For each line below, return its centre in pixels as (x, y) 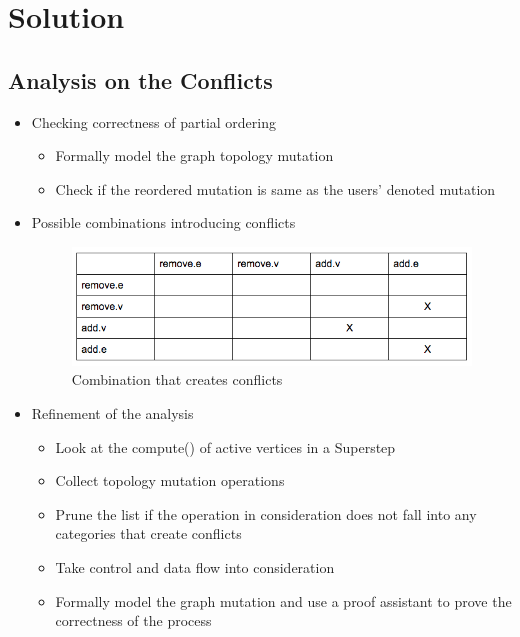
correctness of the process (133, 620)
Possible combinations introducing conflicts (163, 222)
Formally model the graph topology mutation (194, 155)
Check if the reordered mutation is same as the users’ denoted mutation (275, 188)
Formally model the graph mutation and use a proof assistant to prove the (283, 600)
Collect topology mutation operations (170, 480)
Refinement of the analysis (112, 413)
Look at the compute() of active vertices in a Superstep (225, 446)
